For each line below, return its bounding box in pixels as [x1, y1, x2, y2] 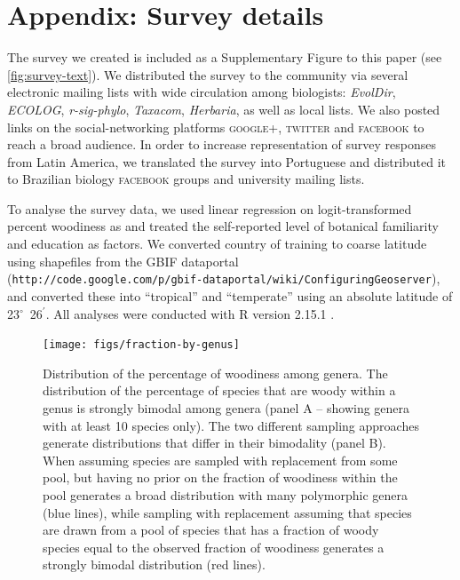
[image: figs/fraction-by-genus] [43, 338, 240, 352]
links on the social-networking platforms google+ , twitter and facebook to [7, 117, 424, 136]
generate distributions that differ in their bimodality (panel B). [43, 433, 386, 452]
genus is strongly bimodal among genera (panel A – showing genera [43, 398, 410, 417]
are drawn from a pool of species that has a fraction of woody [43, 520, 379, 539]
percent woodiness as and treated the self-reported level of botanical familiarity [7, 217, 439, 235]
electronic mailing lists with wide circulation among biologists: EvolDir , [7, 83, 396, 101]
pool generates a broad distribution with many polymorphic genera [43, 485, 408, 504]
